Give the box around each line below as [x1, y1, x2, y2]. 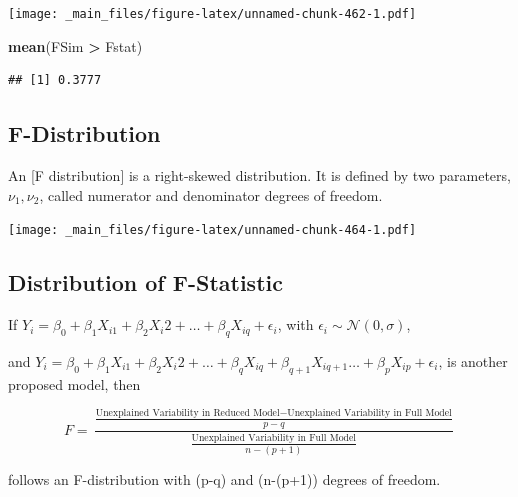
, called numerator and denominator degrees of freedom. [39, 184, 383, 205]
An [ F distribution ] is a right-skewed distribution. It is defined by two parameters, [8, 165, 511, 186]
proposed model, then [8, 373, 141, 394]
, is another [438, 350, 508, 371]
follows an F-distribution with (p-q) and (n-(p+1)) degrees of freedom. [8, 468, 441, 489]
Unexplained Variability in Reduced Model [95, 408, 280, 419]
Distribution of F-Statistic [8, 267, 283, 298]
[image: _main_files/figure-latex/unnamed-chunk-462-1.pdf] [8, 7, 417, 21]
